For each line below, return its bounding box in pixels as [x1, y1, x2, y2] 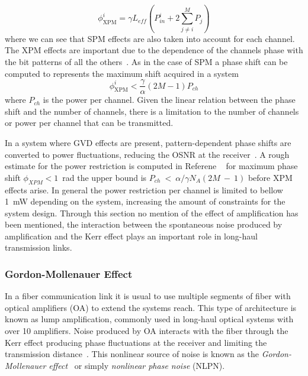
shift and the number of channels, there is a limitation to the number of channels [5, 105, 299, 117]
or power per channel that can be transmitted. [5, 116, 174, 129]
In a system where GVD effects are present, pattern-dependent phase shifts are [5, 136, 291, 148]
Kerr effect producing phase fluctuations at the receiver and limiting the [5, 336, 267, 348]
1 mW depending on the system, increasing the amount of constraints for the [5, 195, 285, 208]
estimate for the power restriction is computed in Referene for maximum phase [5, 160, 298, 172]
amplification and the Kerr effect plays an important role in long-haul [5, 229, 258, 242]
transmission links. [5, 241, 72, 254]
